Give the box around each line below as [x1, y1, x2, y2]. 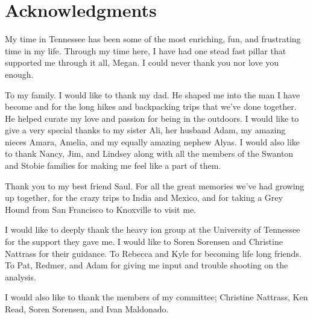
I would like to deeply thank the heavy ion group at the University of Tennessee [5, 223, 300, 236]
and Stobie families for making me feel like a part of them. [5, 159, 221, 172]
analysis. [5, 270, 36, 283]
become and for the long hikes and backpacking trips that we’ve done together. [5, 100, 297, 113]
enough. [5, 68, 34, 80]
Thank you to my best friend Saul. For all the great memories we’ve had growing [5, 179, 305, 192]
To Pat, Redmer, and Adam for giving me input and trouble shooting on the [5, 259, 288, 271]
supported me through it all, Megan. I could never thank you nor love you [5, 56, 279, 69]
